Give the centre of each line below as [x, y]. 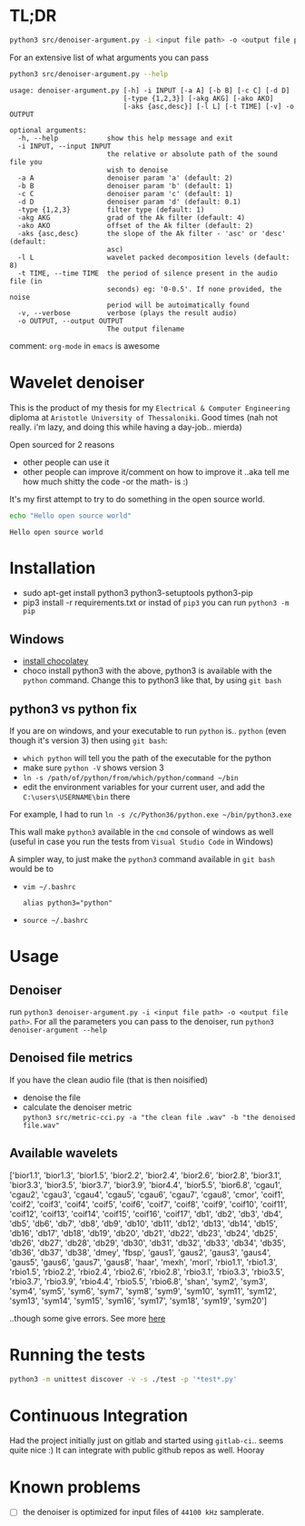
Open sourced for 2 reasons [62, 444]
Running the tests [78, 1355]
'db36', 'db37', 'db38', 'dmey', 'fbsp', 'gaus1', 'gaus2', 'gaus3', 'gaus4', [140, 1252]
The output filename [145, 329]
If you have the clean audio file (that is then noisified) [109, 1080]
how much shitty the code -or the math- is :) [105, 481]
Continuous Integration [99, 1416]
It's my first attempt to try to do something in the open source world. [137, 499]
